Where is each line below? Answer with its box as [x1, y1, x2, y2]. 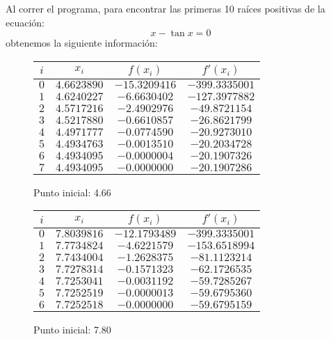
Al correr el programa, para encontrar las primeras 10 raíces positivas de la [6, 1, 325, 15]
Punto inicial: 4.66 [33, 184, 111, 199]
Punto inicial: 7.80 [33, 322, 111, 337]
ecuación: [6, 15, 45, 29]
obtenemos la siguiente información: [6, 36, 158, 50]
